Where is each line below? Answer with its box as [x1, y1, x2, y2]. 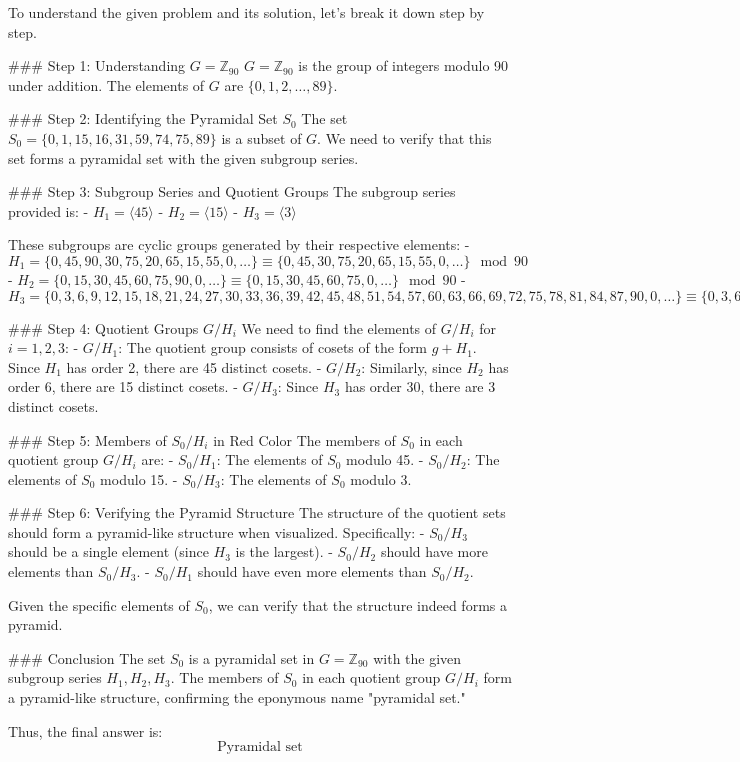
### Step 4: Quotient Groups [8, 317, 199, 338]
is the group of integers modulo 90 [298, 55, 509, 76]
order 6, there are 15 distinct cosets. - [8, 376, 238, 397]
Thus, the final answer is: [8, 720, 163, 741]
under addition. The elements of [8, 74, 205, 95]
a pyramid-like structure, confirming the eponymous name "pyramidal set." [8, 687, 466, 708]
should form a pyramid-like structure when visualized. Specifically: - [8, 521, 425, 542]
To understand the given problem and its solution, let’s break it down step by [8, 2, 485, 22]
